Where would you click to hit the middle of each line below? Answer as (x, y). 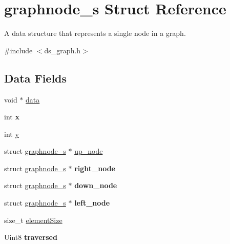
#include (18, 50)
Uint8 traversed (31, 237)
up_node (89, 151)
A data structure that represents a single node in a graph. (95, 33)
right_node (95, 168)
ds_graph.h (62, 50)
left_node (92, 203)
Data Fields (36, 78)
